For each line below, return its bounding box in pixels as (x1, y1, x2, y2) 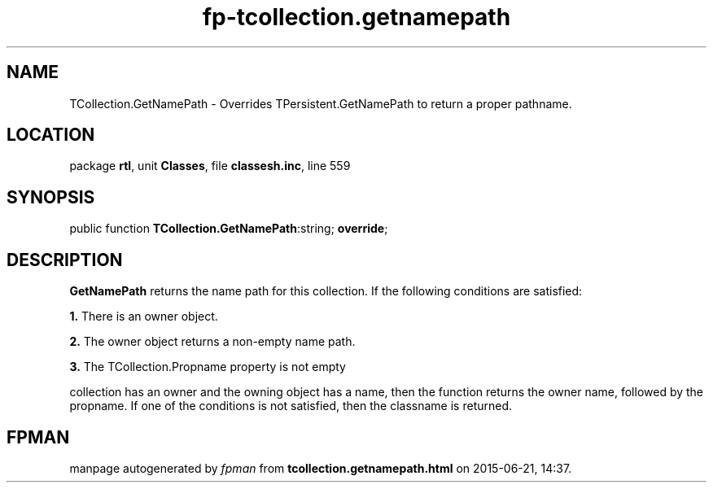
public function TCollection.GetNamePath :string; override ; (69, 221, 388, 236)
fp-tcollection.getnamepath (202, 3, 511, 31)
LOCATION (7, 124, 95, 146)
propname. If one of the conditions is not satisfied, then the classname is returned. (69, 399, 513, 413)
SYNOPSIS (7, 186, 95, 207)
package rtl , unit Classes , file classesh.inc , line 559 (69, 159, 351, 173)
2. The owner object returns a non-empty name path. (69, 334, 356, 349)
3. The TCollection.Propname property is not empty (69, 360, 346, 374)
